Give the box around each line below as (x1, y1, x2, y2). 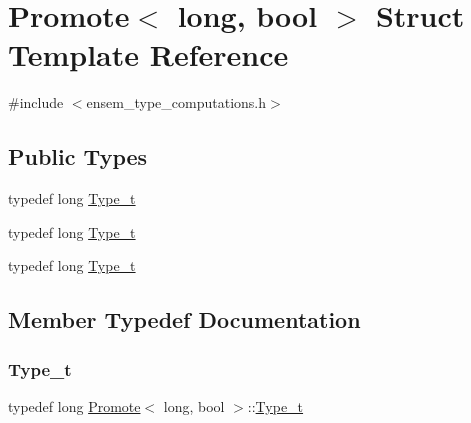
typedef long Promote (8, 395, 141, 416)
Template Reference (8, 34, 289, 75)
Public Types (8, 141, 148, 172)
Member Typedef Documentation (8, 304, 361, 335)
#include (8, 92, 64, 113)
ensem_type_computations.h (86, 92, 266, 113)
